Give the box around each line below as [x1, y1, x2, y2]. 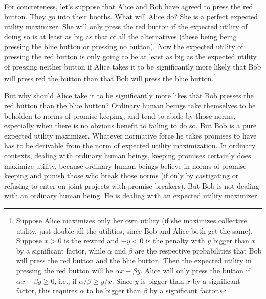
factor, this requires [16, 285, 78, 296]
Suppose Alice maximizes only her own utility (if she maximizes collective [16, 215, 247, 225]
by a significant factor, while [16, 245, 105, 256]
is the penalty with [145, 235, 205, 246]
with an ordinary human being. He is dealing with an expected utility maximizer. [4, 190, 259, 201]
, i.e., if [54, 275, 77, 286]
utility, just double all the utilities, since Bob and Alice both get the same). [16, 225, 253, 236]
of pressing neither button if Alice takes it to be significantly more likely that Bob [4, 61, 261, 72]
